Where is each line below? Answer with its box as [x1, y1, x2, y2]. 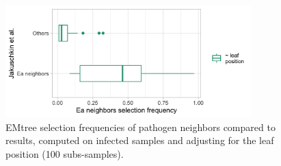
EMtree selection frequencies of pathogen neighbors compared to [5, 119, 276, 134]
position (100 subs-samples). [5, 146, 124, 161]
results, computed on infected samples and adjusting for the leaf [5, 133, 274, 147]
